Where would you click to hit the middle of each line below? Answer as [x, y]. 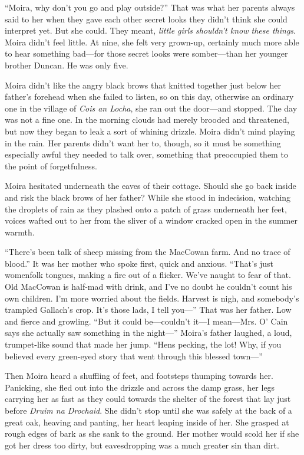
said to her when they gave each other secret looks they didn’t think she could [146, 19]
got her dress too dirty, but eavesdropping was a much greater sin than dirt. [142, 445]
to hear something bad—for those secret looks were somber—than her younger [146, 53]
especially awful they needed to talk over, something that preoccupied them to [146, 154]
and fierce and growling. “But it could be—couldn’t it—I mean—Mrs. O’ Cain [146, 321]
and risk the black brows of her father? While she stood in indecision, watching [148, 197]
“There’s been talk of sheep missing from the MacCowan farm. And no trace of [148, 252]
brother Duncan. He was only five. [67, 65]
